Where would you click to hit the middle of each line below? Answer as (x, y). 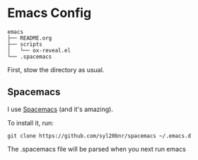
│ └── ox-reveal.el (39, 50)
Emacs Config (49, 13)
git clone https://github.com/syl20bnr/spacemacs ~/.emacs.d (99, 136)
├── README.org (30, 38)
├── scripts (25, 44)
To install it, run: (31, 122)
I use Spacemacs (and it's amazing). (60, 109)
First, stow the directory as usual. (56, 69)
